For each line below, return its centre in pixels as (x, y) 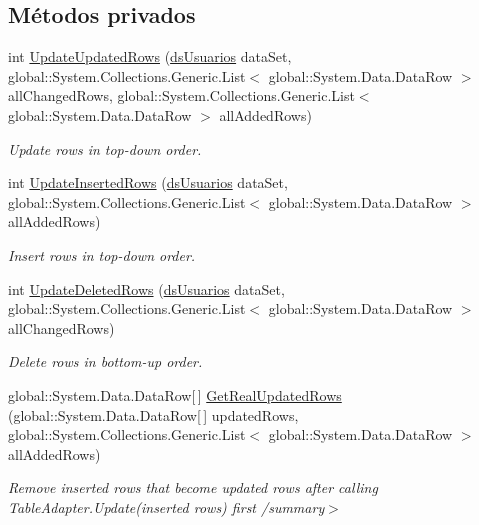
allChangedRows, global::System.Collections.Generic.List (181, 95)
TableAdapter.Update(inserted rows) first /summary (166, 506)
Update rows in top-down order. (105, 148)
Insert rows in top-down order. (102, 254)
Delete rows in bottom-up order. (105, 361)
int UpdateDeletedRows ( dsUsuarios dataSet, (146, 288)
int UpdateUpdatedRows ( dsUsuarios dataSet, (150, 56)
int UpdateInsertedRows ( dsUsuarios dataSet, (148, 182)
